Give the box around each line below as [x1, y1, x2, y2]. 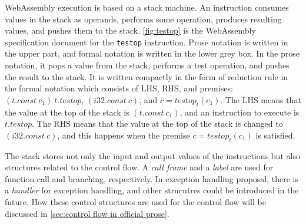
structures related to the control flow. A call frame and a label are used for [5, 161, 274, 173]
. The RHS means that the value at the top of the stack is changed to [32, 117, 283, 130]
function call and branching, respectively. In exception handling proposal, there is [5, 172, 299, 185]
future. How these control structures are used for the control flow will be [5, 195, 266, 207]
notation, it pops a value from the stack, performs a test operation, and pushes [5, 59, 290, 71]
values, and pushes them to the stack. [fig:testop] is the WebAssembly [5, 24, 256, 37]
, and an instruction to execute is [179, 106, 300, 118]
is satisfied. [255, 129, 295, 141]
